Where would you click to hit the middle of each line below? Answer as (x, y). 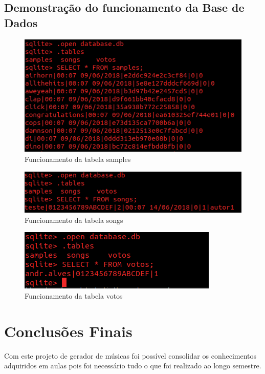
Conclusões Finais (68, 331)
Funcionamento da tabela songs (74, 220)
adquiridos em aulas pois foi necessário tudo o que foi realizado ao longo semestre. (133, 366)
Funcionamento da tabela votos (74, 296)
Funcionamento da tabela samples (78, 159)
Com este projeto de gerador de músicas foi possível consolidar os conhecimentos (130, 355)
